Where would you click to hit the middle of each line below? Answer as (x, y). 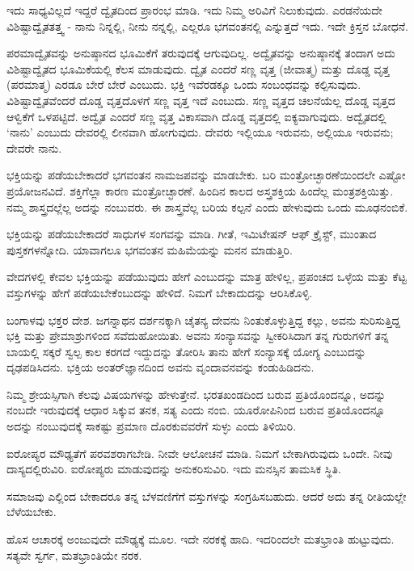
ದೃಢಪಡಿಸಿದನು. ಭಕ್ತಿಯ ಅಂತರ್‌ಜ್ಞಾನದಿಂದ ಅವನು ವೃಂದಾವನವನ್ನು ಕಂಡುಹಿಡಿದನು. (161, 367)
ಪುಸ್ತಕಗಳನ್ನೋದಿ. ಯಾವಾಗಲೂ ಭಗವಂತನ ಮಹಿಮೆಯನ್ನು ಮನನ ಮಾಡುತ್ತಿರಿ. (150, 249)
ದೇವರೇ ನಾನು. (34, 147)
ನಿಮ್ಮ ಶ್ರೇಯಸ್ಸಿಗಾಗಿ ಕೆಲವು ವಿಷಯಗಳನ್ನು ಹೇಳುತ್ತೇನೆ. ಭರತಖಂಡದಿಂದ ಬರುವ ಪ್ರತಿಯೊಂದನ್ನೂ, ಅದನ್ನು (196, 394)
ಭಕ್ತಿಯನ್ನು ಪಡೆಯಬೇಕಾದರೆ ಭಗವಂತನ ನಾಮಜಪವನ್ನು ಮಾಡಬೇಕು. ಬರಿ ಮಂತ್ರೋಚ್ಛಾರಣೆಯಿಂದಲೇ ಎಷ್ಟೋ (206, 175)
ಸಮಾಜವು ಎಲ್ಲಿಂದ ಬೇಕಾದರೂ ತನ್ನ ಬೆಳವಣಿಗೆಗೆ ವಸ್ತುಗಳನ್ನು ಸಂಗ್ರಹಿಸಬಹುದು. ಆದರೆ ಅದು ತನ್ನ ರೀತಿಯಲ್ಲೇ (207, 495)
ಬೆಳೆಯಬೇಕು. (32, 512)
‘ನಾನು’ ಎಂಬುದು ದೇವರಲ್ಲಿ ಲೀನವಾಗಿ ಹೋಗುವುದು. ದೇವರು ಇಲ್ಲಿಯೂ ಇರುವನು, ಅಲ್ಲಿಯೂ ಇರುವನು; (200, 132)
